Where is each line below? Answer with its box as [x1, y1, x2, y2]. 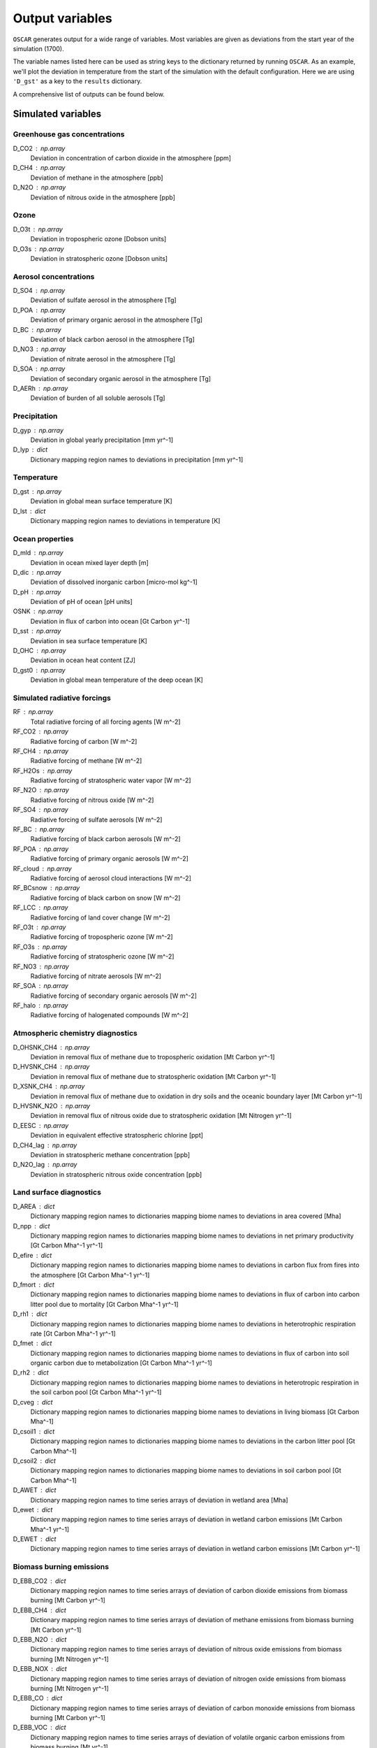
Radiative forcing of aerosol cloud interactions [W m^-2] [30, 874, 192, 882]
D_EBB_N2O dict [13, 1635, 67, 1643]
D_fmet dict [13, 1339, 52, 1347]
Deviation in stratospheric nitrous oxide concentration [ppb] [30, 1170, 202, 1178]
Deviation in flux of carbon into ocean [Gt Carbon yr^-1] [30, 617, 190, 625]
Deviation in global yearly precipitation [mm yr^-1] [30, 436, 174, 444]
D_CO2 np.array [13, 144, 66, 152]
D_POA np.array [13, 306, 66, 314]
